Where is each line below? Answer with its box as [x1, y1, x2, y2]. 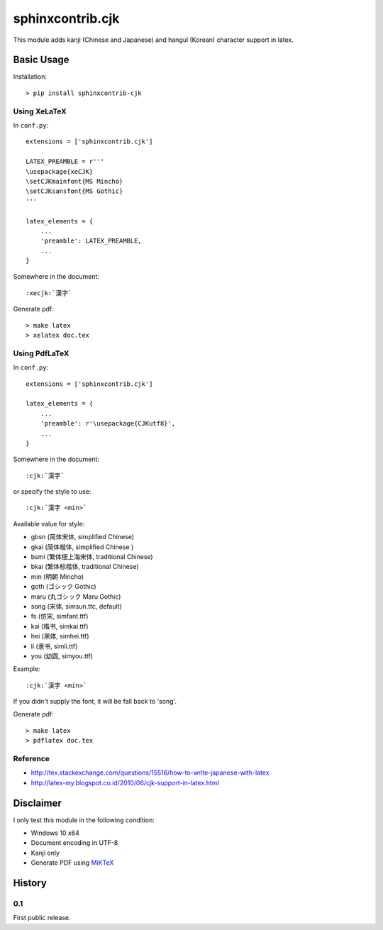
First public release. [13, 914, 71, 922]
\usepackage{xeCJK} [26, 167, 94, 175]
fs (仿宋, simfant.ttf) [30, 612, 89, 621]
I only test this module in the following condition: [13, 816, 155, 824]
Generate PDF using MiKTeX [30, 858, 114, 867]
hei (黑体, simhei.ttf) [30, 632, 89, 641]
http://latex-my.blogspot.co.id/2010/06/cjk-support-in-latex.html [30, 778, 219, 787]
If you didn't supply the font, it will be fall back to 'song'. [13, 697, 177, 706]
